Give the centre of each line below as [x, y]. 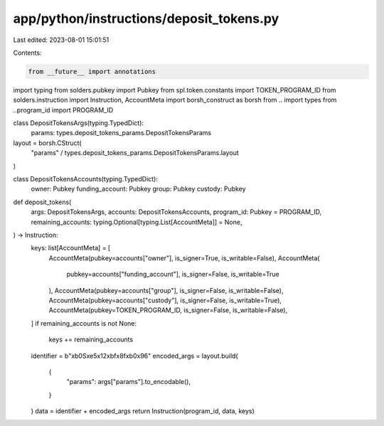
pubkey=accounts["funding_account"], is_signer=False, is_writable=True [173, 275]
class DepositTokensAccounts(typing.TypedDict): [85, 179]
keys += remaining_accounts [91, 340]
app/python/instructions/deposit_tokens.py [146, 18]
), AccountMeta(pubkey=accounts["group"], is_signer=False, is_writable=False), [166, 290]
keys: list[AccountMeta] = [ [71, 248]
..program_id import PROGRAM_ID [63, 110]
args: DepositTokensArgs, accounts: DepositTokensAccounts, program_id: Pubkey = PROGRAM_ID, [176, 212]
